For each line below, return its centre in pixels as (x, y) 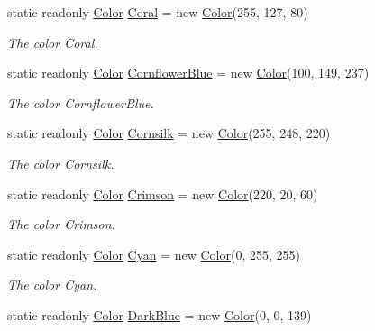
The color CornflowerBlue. (81, 102)
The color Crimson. (61, 224)
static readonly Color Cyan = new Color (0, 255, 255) (154, 254)
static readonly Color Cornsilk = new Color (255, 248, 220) (169, 133)
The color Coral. (53, 42)
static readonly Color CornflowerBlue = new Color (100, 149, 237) (188, 73)
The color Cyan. (52, 285)
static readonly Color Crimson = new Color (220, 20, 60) (163, 193)
